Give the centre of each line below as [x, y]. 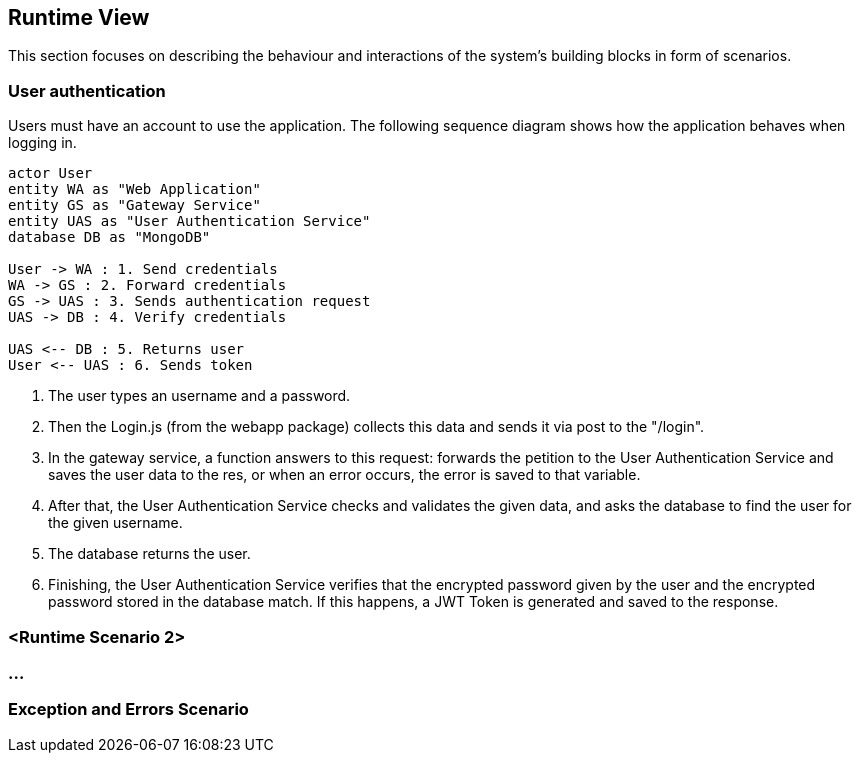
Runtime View [79, 17]
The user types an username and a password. [199, 396]
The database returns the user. [149, 554]
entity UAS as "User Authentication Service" [189, 221]
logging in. [42, 143]
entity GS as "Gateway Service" [134, 205]
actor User [50, 173]
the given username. [115, 523]
